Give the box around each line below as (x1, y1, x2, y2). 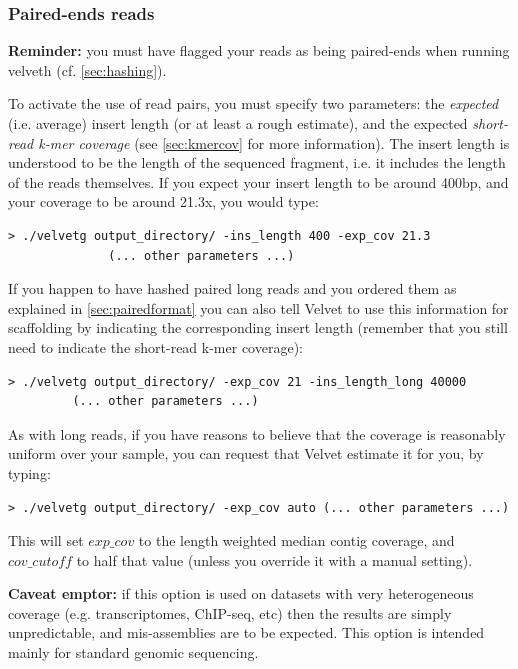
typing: (8, 462, 51, 483)
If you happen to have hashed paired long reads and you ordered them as (8, 278, 457, 299)
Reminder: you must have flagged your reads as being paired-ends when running (8, 40, 510, 61)
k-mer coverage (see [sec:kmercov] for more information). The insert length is (38, 132, 510, 153)
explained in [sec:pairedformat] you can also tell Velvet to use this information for (8, 297, 509, 318)
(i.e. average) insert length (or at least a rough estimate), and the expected (8, 113, 468, 133)
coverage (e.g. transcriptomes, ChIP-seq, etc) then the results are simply (8, 602, 452, 623)
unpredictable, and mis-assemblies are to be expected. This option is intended (8, 622, 485, 643)
